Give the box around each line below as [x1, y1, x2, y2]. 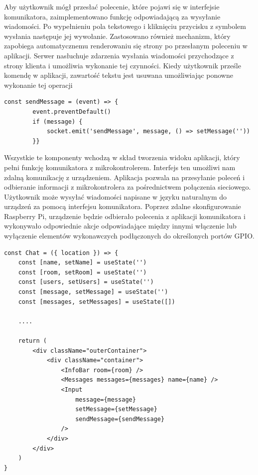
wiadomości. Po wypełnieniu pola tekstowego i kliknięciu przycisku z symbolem [4, 21, 246, 31]
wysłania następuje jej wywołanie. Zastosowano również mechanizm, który [4, 30, 231, 41]
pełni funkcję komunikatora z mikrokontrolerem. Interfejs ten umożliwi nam [4, 162, 236, 172]
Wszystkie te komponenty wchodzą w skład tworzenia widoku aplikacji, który [4, 152, 240, 163]
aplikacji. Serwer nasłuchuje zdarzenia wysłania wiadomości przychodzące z [4, 50, 234, 60]
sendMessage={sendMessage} [75, 415, 165, 423]
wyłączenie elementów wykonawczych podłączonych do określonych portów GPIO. [4, 231, 255, 241]
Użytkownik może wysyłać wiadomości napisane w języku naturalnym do [4, 191, 227, 202]
